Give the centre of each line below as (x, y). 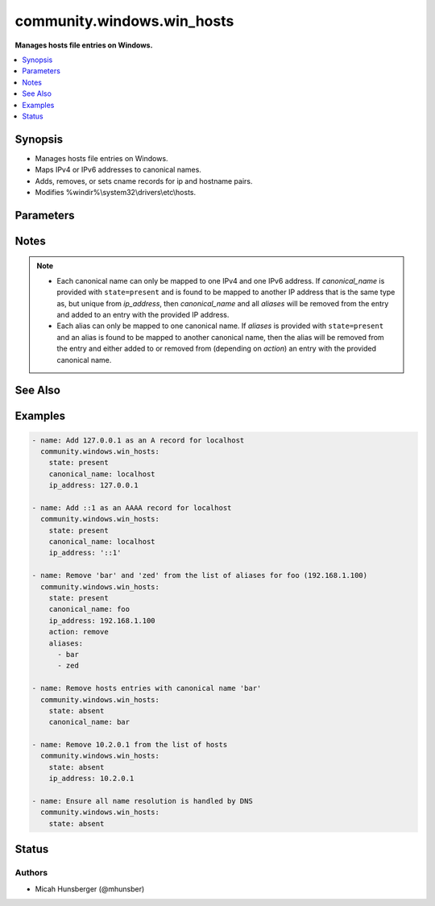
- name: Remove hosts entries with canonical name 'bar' (147, 688)
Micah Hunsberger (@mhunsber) (90, 889)
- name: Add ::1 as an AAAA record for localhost (132, 507)
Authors (31, 873)
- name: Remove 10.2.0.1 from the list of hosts (130, 745)
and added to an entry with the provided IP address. (143, 314)
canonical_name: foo (89, 609)
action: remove (79, 632)
